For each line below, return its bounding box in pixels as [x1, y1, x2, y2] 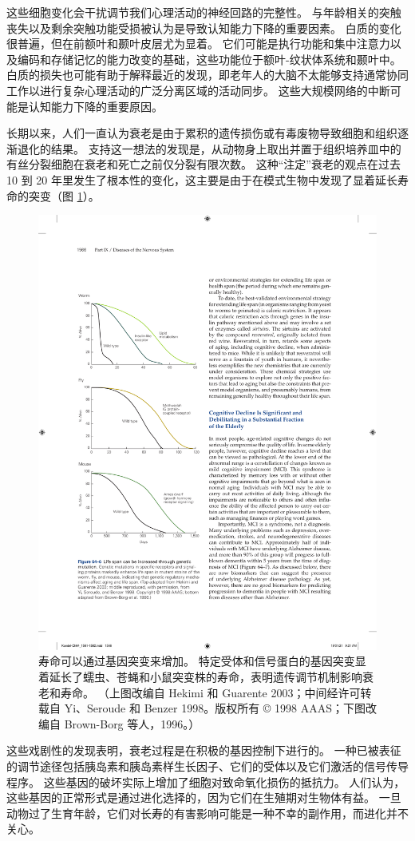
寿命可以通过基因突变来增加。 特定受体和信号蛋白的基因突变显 [38, 653, 366, 669]
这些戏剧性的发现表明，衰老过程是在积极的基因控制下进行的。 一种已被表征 [6, 742, 401, 759]
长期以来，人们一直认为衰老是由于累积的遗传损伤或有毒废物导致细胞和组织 [6, 125, 397, 141]
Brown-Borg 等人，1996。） [64, 715, 200, 732]
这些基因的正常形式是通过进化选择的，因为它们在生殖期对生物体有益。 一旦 [6, 789, 401, 806]
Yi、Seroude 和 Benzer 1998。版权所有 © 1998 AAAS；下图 [64, 700, 366, 716]
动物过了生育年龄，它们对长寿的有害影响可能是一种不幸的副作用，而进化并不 [6, 804, 409, 821]
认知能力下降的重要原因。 [28, 97, 163, 114]
